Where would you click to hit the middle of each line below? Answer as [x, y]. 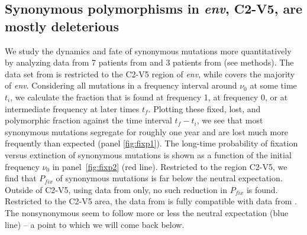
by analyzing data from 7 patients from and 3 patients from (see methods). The [149, 62]
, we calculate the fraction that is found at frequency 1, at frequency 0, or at [149, 97]
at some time [273, 85]
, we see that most [230, 120]
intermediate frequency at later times [72, 108]
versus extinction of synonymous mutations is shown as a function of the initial [148, 154]
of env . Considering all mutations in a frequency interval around [121, 85]
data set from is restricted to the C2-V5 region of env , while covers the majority [150, 74]
